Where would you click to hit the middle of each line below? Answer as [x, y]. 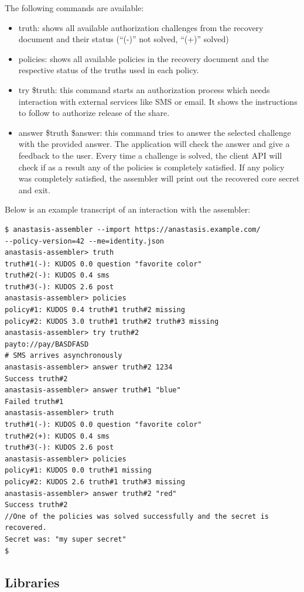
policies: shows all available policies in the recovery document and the [144, 58]
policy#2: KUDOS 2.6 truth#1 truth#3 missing [95, 482]
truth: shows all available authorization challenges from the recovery [141, 27]
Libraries [32, 582]
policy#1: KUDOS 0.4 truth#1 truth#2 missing [95, 310]
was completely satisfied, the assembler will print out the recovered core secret [159, 178]
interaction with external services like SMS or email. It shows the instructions [158, 101]
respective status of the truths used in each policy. [109, 70]
